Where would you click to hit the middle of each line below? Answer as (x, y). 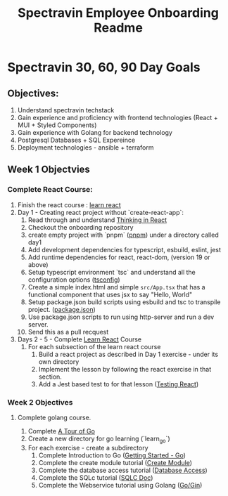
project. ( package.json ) (62, 309)
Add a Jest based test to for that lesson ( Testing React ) (119, 384)
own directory (59, 361)
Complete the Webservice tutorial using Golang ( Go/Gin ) (120, 485)
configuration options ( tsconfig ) (74, 280)
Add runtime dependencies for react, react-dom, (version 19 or (119, 257)
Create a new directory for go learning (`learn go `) (99, 439)
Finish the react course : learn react (69, 204)
